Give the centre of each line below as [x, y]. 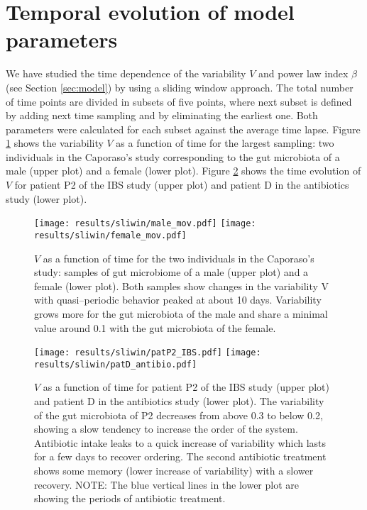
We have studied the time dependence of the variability [126, 73]
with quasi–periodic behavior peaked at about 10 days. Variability [178, 300]
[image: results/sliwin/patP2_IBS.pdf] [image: [148, 353]
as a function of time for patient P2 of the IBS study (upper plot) [186, 387]
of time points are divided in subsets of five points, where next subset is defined [179, 101]
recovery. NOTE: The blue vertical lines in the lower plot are [167, 484]
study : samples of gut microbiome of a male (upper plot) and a [171, 272]
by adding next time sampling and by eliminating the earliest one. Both [162, 115]
